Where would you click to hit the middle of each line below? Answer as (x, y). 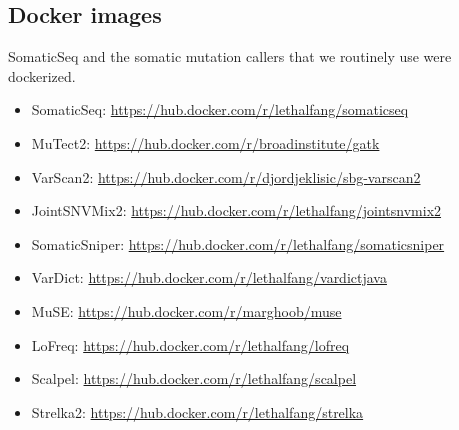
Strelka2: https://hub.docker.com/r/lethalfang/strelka (197, 411)
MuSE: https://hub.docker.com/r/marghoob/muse (186, 310)
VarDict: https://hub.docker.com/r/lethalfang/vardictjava (209, 277)
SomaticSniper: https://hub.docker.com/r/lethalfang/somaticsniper (238, 243)
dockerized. (42, 75)
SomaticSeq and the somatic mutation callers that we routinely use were (230, 56)
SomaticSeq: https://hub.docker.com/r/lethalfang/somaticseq (220, 109)
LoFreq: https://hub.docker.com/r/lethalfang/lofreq (190, 344)
